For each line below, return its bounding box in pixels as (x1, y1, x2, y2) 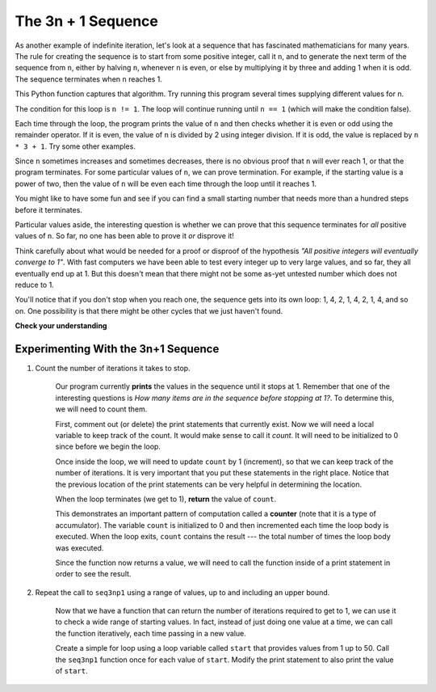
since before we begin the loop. (55, 441, 161, 452)
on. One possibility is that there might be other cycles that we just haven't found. (15, 306, 283, 315)
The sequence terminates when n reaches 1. (15, 74, 163, 84)
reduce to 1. (15, 280, 54, 289)
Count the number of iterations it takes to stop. (35, 364, 191, 373)
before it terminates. (15, 205, 82, 214)
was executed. (55, 542, 104, 553)
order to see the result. (55, 569, 132, 579)
